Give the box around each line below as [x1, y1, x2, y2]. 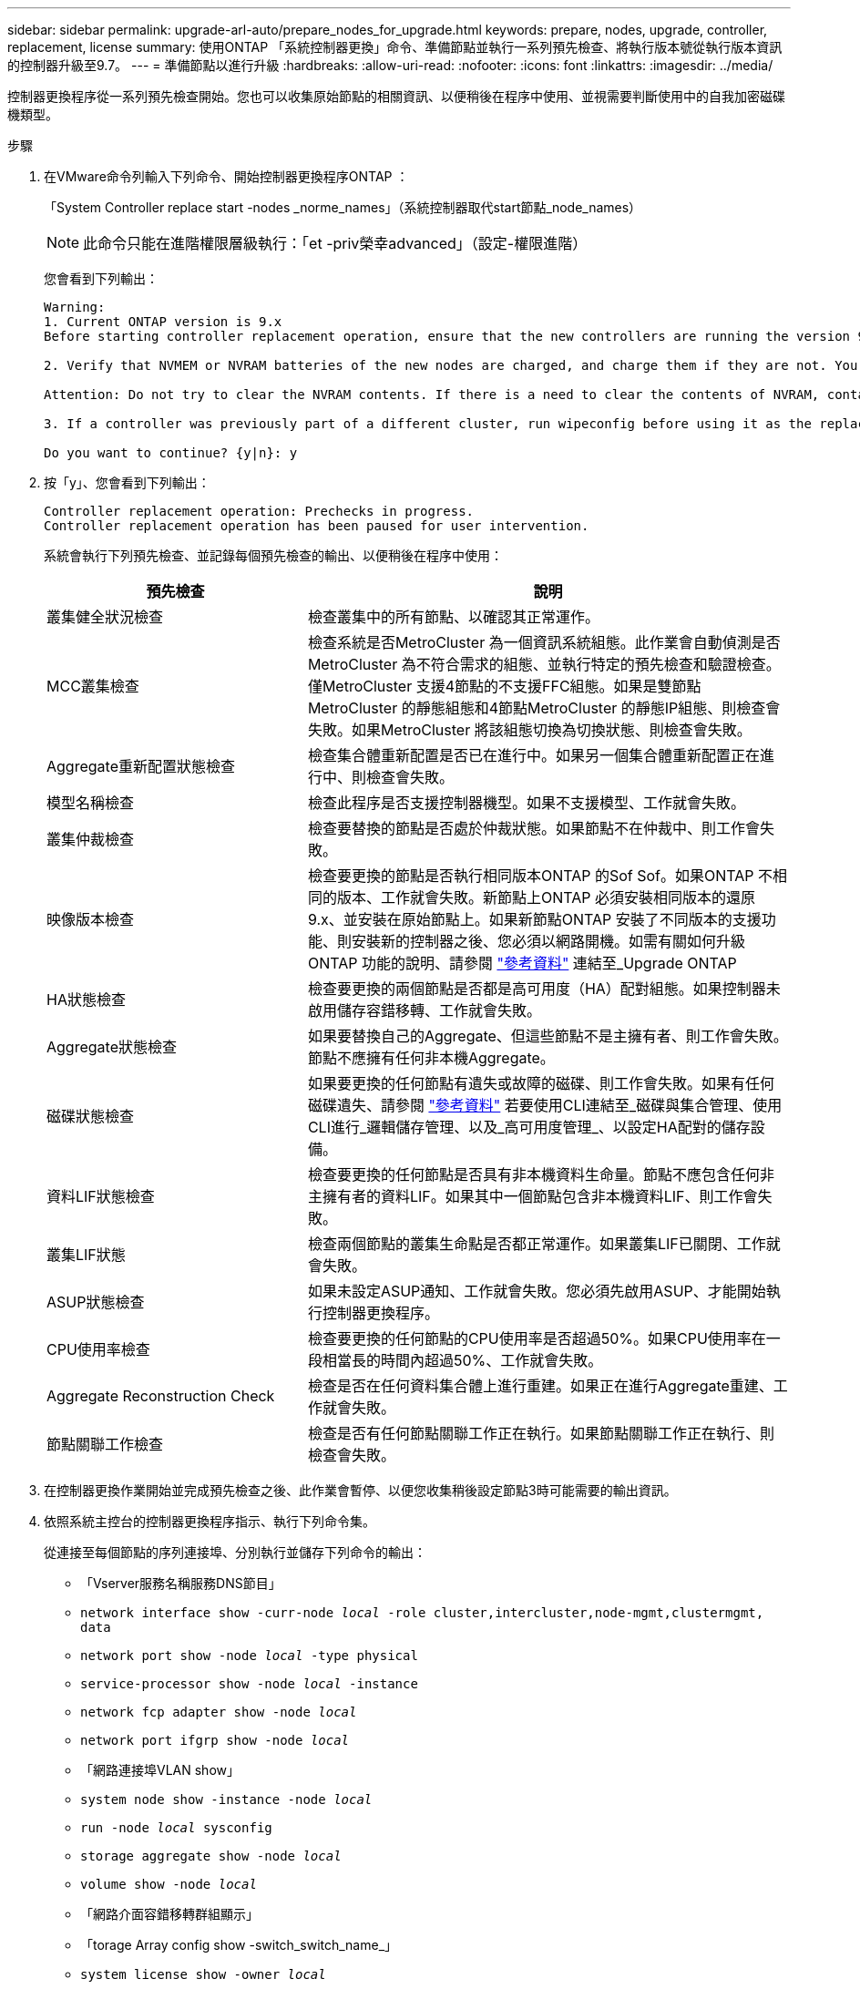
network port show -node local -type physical [80, 1648, 418, 1663]
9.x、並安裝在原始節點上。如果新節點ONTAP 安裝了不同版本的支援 [307, 910, 762, 928]
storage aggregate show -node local [80, 1849, 342, 1863]
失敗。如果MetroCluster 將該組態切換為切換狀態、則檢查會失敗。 [307, 721, 752, 739]
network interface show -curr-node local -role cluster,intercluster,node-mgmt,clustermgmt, [80, 1605, 764, 1620]
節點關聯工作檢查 [46, 1435, 164, 1453]
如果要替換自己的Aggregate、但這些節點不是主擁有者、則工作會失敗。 [307, 1027, 788, 1045]
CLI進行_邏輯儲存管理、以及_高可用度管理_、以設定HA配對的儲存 [307, 1118, 751, 1136]
